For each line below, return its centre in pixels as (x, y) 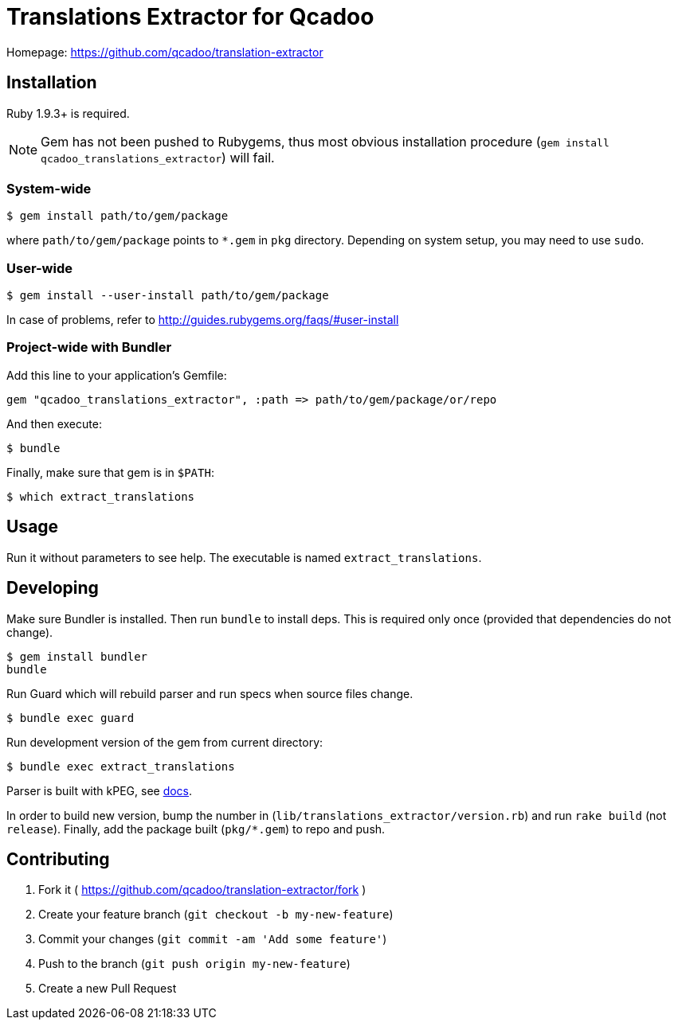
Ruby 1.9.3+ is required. (68, 113)
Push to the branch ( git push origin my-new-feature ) (194, 964)
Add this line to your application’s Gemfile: (117, 375)
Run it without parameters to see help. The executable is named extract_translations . (244, 557)
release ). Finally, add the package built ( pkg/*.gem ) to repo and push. (196, 829)
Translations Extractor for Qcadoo (190, 17)
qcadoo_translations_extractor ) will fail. (158, 157)
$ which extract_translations (101, 496)
